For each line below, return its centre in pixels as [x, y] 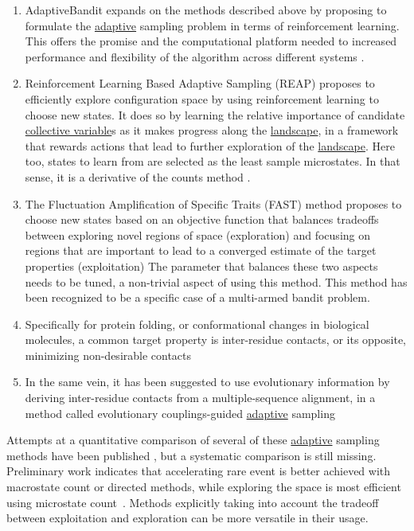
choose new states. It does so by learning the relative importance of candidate [215, 114]
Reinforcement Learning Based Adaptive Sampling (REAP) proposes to [200, 83]
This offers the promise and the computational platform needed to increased [211, 41]
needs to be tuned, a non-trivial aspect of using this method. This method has [216, 281]
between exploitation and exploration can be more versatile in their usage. [187, 518]
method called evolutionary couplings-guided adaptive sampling [180, 413]
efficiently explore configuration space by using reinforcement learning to [202, 98]
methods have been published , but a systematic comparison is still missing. [191, 455]
